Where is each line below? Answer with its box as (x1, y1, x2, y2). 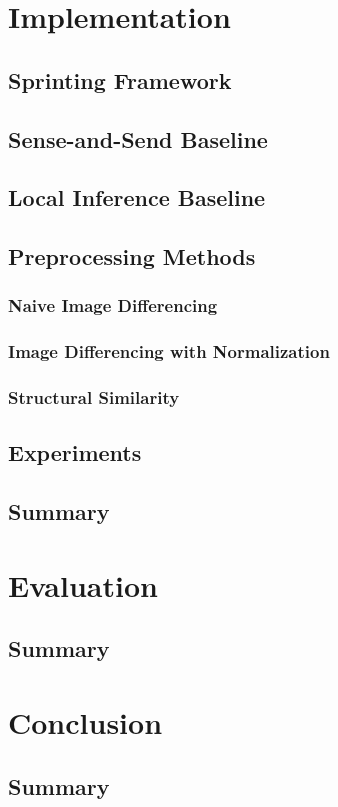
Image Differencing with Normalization (8, 339, 330, 364)
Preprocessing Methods (8, 241, 256, 272)
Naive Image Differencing (8, 293, 218, 318)
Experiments (8, 437, 142, 468)
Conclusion (8, 701, 163, 742)
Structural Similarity (8, 385, 180, 410)
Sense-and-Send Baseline (8, 123, 268, 154)
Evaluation (8, 564, 158, 605)
